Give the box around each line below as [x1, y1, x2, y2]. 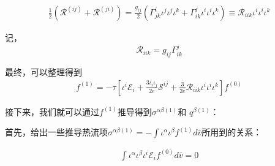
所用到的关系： [202, 126, 262, 138]
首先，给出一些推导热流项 [5, 126, 108, 138]
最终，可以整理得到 [5, 66, 82, 78]
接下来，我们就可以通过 [5, 105, 99, 118]
